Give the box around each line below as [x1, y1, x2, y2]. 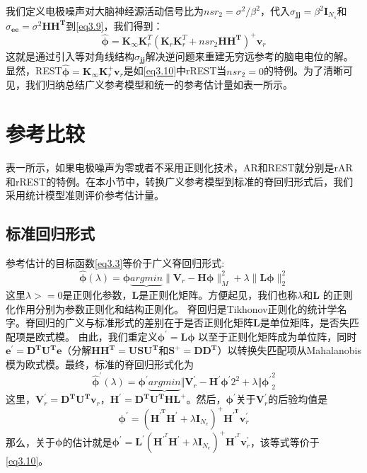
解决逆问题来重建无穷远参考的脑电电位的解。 [145, 48, 354, 63]
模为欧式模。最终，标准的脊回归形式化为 [6, 356, 194, 371]
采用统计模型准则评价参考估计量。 [6, 188, 164, 203]
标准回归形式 [6, 222, 95, 244]
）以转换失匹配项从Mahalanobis [217, 343, 361, 358]
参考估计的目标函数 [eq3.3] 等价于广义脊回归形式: [6, 255, 225, 270]
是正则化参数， [62, 287, 132, 302]
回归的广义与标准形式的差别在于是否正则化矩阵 [35, 315, 253, 330]
